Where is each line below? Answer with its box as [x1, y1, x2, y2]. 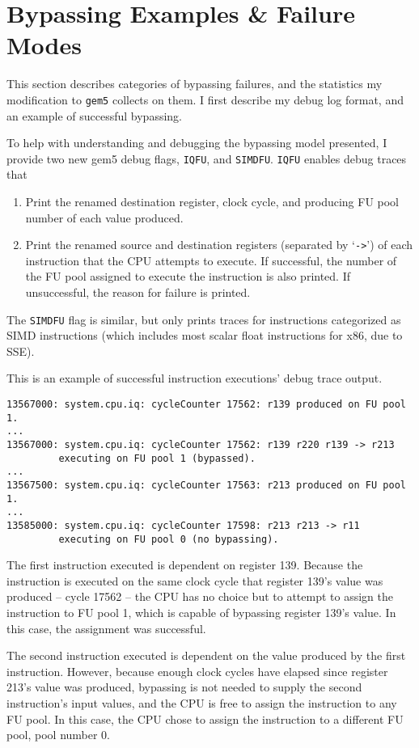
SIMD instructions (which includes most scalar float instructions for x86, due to [6, 327, 403, 344]
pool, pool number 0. [6, 726, 111, 743]
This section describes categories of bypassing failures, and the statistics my [6, 75, 383, 92]
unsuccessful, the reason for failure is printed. [25, 284, 251, 301]
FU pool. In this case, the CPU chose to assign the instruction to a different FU [6, 710, 404, 727]
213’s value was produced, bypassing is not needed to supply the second [6, 678, 362, 695]
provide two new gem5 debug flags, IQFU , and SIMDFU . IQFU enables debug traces [6, 150, 407, 167]
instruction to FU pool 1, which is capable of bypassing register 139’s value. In [6, 604, 396, 621]
